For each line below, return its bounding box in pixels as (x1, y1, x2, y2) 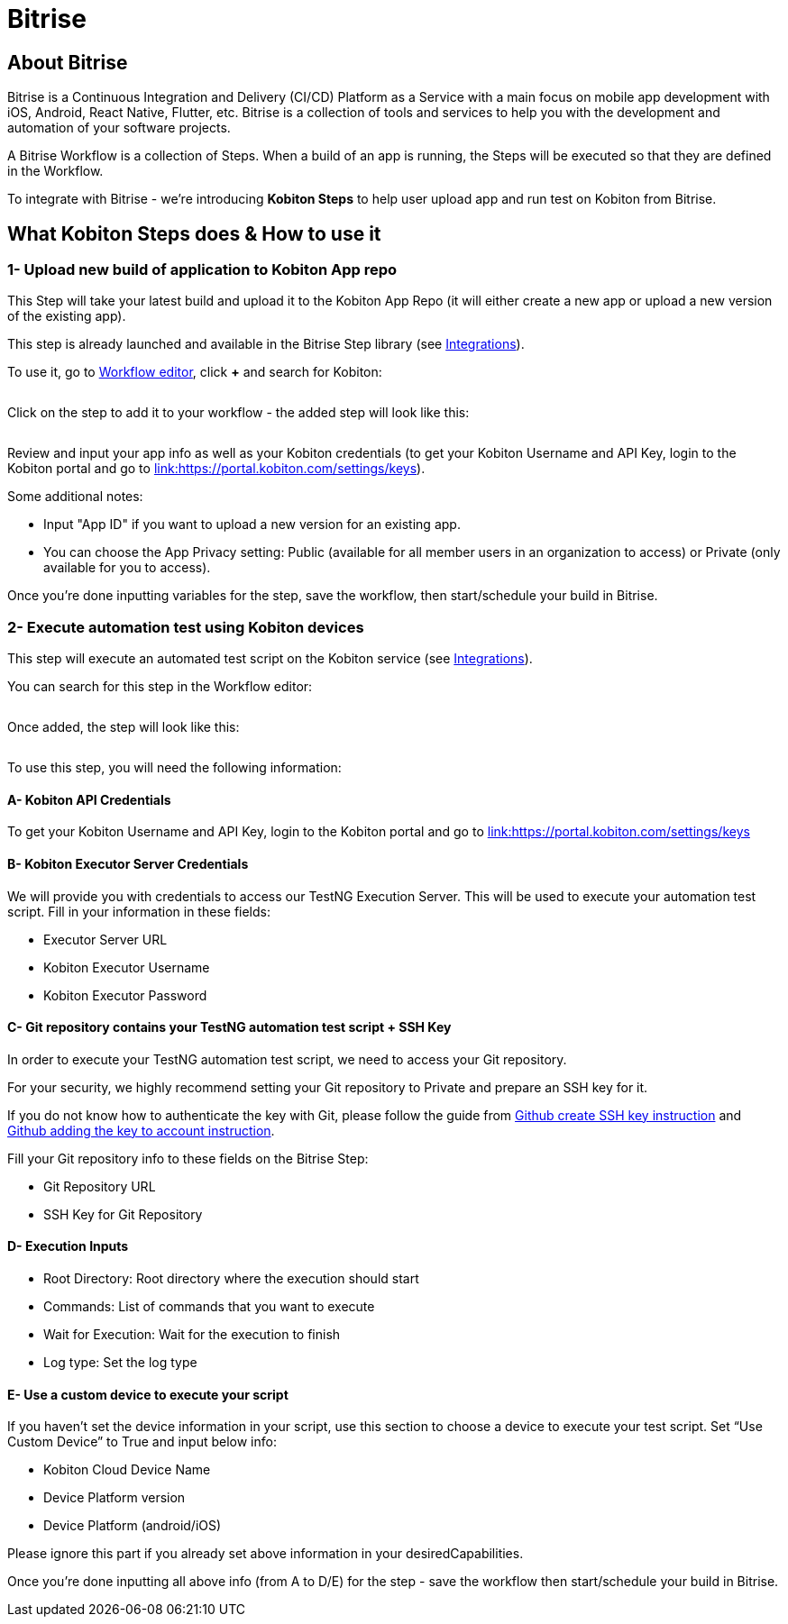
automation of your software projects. (7, 120, 231, 136)
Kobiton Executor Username (43, 959, 210, 975)
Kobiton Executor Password (43, 987, 207, 1003)
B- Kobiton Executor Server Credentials (7, 855, 249, 871)
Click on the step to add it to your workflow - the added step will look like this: (7, 405, 470, 421)
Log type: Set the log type (43, 1355, 197, 1371)
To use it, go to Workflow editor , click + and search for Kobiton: (7, 364, 382, 380)
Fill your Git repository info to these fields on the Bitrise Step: (7, 1150, 369, 1166)
